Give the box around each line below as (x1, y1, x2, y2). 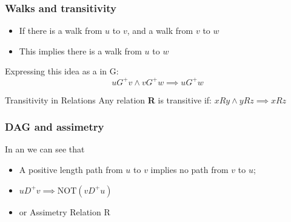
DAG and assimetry (5, 119, 104, 134)
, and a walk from (127, 24, 193, 37)
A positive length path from (19, 163, 123, 175)
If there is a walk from (19, 24, 102, 37)
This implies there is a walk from (19, 44, 142, 57)
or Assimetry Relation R (19, 205, 110, 218)
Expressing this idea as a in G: (5, 65, 119, 77)
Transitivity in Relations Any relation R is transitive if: (5, 93, 212, 106)
